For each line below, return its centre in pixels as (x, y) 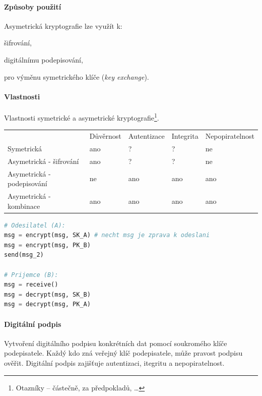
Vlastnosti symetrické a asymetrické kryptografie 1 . (82, 117)
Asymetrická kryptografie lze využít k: (63, 25)
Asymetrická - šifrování (43, 161)
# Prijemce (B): (31, 275)
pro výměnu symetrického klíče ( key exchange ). (77, 76)
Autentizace (146, 135)
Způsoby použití (33, 6)
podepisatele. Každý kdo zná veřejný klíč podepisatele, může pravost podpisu (123, 353)
